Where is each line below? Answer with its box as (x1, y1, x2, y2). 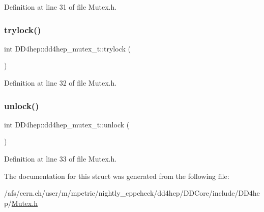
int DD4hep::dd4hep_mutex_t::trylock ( (4, 43, 131, 54)
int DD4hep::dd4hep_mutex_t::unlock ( (4, 119, 130, 129)
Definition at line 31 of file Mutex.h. (4, 2, 117, 12)
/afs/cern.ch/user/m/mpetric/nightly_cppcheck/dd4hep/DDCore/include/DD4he (4, 188, 260, 198)
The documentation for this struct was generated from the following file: (4, 170, 229, 181)
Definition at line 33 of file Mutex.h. (4, 153, 117, 164)
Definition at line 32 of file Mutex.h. (4, 77, 117, 88)
